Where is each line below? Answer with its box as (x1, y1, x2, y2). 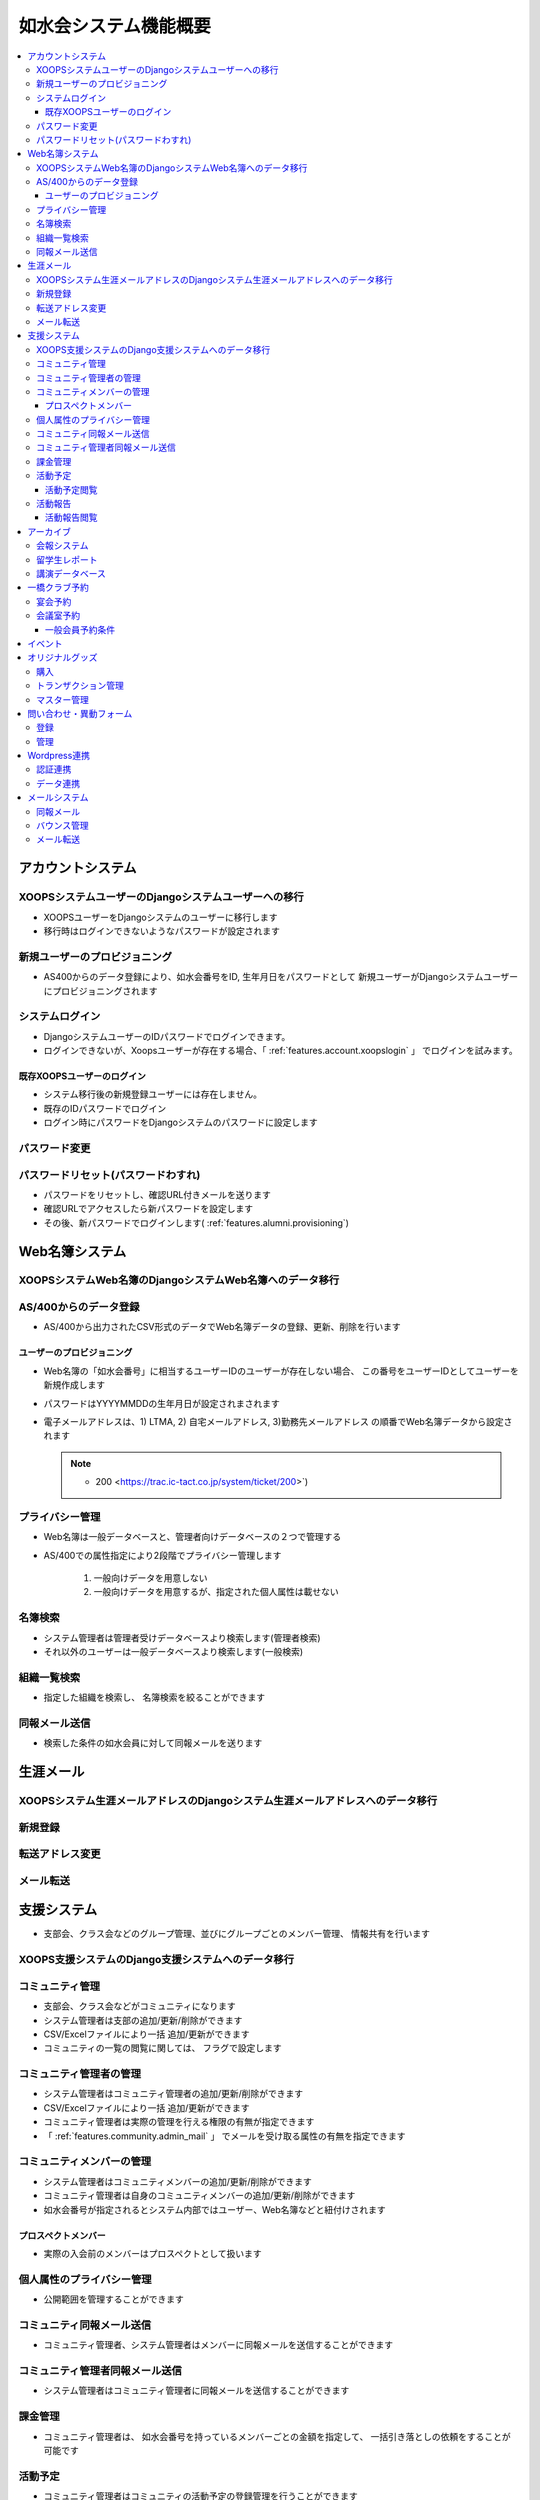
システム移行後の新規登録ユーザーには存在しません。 (43, 1088, 262, 1100)
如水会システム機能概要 (18, 15, 212, 37)
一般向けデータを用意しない (93, 1572, 208, 1584)
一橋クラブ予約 (27, 581, 89, 594)
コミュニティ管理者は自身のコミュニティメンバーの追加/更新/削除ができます (43, 2190, 356, 2202)
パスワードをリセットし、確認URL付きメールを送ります (43, 1188, 272, 1200)
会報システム (36, 540, 89, 552)
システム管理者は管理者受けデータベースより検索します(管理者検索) (43, 1631, 321, 1644)
